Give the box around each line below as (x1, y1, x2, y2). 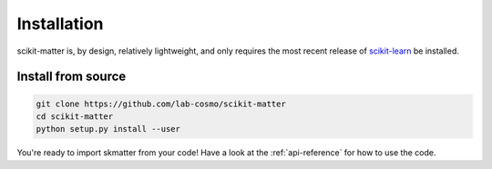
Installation (16, 14, 104, 34)
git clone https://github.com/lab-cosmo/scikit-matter (36, 98, 286, 109)
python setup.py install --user (36, 124, 181, 134)
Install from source (16, 69, 127, 84)
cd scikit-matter (36, 111, 114, 122)
